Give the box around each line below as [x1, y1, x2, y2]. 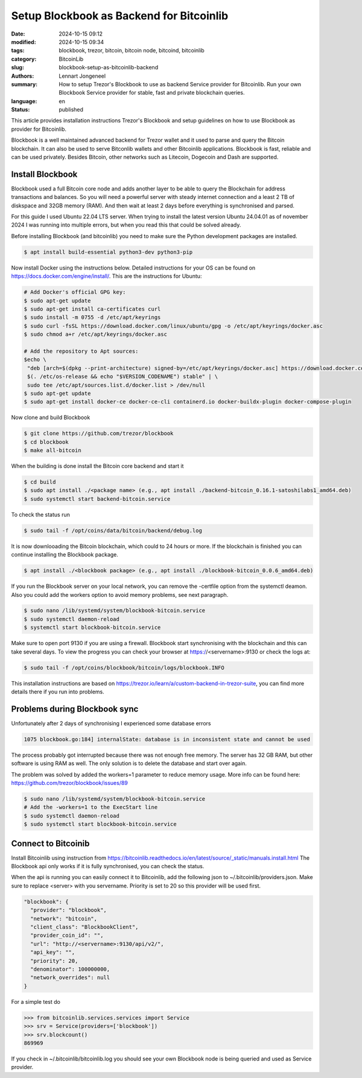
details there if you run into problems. [11, 688, 105, 695]
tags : [11, 47, 25, 54]
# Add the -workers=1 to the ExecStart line [24, 804, 158, 811]
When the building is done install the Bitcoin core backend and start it [11, 462, 184, 470]
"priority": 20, [30, 957, 78, 964]
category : [11, 55, 37, 63]
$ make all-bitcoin [24, 447, 81, 454]
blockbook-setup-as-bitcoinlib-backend [59, 64, 159, 71]
